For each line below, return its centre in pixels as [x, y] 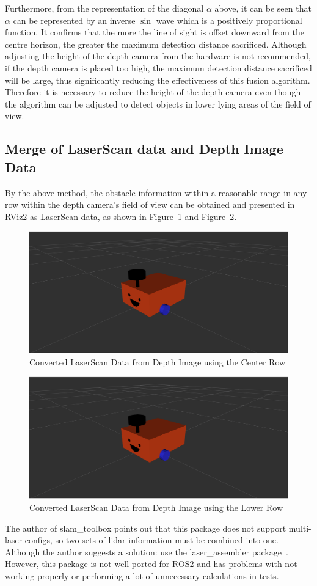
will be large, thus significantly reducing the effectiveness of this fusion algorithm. [158, 80]
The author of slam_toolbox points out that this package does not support [146, 528]
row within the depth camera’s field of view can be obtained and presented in [150, 204]
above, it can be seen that [263, 8]
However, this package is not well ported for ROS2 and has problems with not [151, 564]
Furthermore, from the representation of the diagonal [104, 8]
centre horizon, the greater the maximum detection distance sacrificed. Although [156, 44]
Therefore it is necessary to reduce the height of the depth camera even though [153, 92]
